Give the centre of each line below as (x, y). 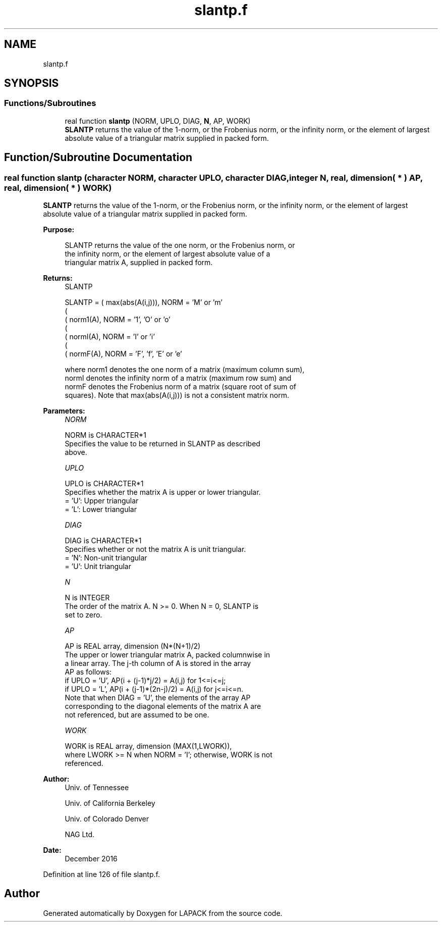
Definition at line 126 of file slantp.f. (101, 874)
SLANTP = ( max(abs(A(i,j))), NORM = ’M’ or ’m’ (144, 302)
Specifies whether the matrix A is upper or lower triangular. (163, 492)
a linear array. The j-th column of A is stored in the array (158, 663)
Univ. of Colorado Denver (107, 819)
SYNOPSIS (32, 83)
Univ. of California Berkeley (110, 803)
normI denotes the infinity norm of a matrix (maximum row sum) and (178, 378)
